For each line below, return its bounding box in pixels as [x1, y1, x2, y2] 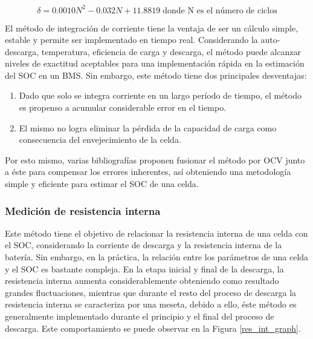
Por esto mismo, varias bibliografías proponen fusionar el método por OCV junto [5, 153, 305, 166]
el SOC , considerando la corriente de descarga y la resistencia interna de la [5, 239, 282, 251]
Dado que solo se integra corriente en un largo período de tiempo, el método [19, 89, 302, 102]
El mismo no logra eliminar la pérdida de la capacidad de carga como [19, 121, 277, 134]
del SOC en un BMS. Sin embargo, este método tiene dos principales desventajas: [5, 68, 307, 81]
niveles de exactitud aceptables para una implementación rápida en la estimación [5, 57, 305, 70]
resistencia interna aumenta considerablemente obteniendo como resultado [5, 274, 279, 287]
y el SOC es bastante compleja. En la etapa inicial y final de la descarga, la [5, 262, 284, 275]
